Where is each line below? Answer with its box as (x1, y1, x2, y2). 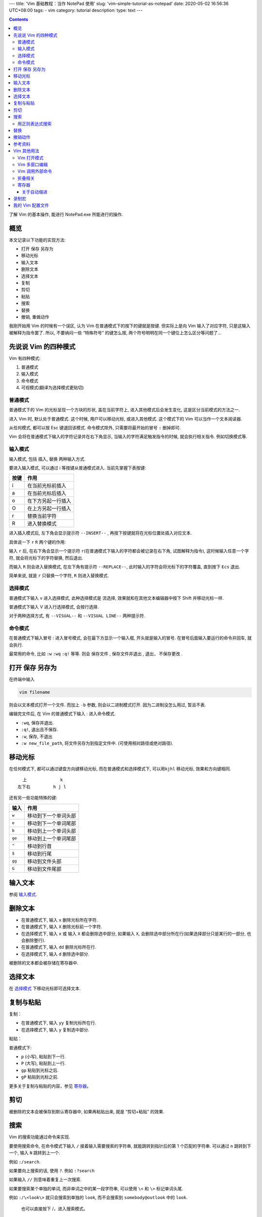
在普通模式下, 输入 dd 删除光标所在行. (21, 944, 97, 950)
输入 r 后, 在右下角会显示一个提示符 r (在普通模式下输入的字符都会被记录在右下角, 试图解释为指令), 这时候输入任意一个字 (9, 548, 249, 554)
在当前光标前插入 (27, 482, 66, 489)
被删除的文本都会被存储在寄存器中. (9, 960, 79, 966)
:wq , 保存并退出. (21, 719, 54, 725)
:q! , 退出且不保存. (21, 727, 58, 733)
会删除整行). (21, 938, 46, 943)
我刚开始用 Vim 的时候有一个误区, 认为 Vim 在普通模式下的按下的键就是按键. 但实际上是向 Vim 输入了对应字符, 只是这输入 (9, 323, 251, 329)
